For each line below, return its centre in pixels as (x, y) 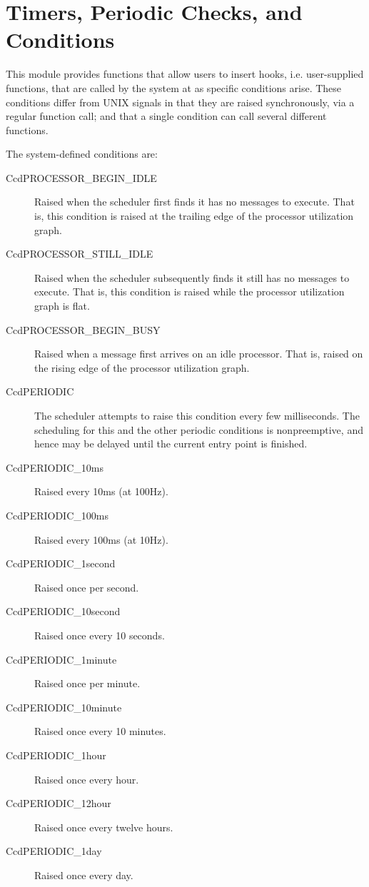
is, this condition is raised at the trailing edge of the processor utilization (194, 216)
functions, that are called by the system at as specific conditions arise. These (174, 87)
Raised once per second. (87, 587)
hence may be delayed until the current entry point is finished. (171, 443)
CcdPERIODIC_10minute (64, 707)
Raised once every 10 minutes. (100, 731)
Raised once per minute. (87, 683)
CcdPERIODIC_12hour (59, 803)
